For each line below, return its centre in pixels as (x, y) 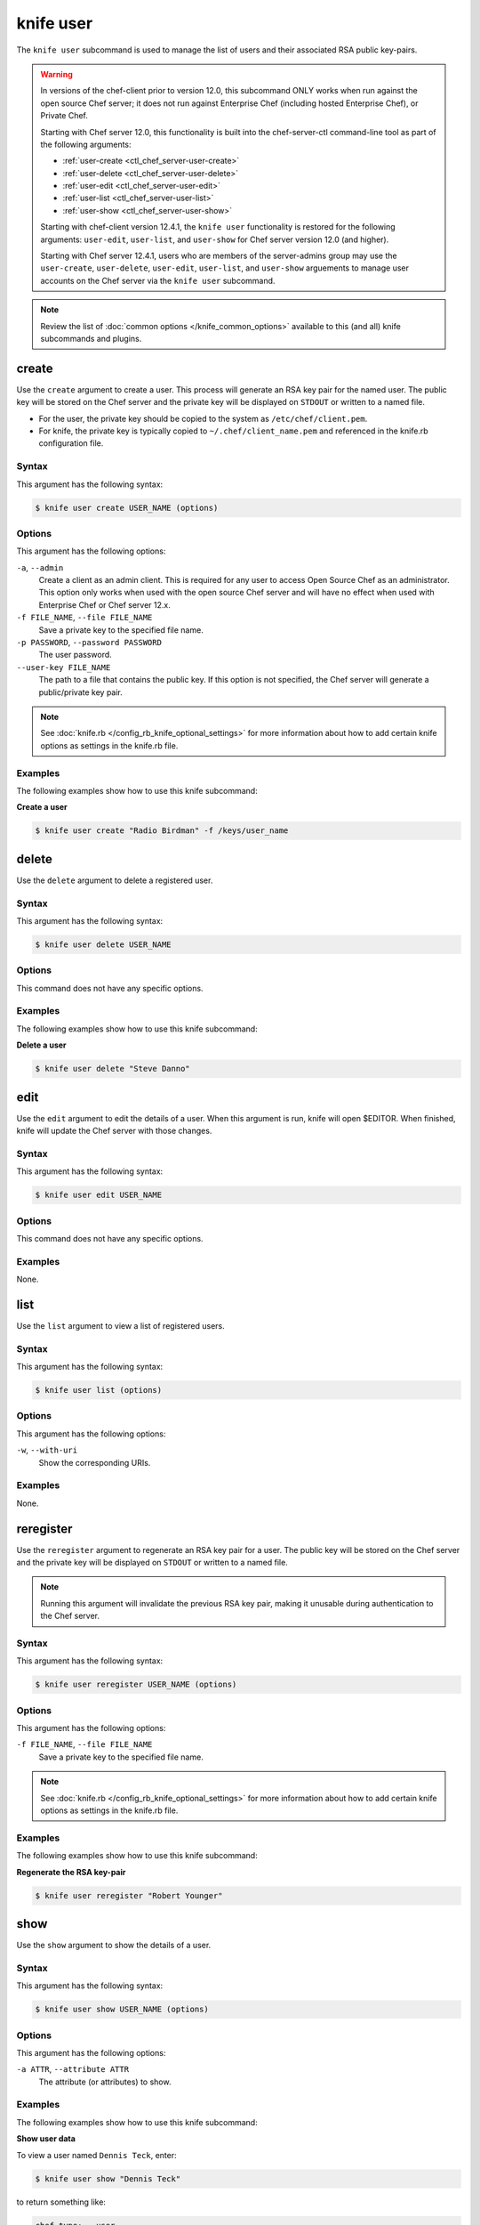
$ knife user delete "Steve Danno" (112, 1069)
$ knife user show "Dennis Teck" (108, 2179)
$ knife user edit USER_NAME (99, 1195)
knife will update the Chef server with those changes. (114, 1131)
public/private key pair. (81, 692)
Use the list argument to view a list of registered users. (121, 1325)
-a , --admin (40, 567)
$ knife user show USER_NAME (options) (122, 2010)
